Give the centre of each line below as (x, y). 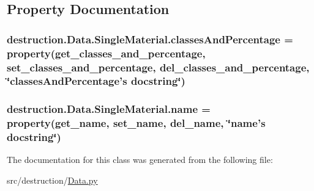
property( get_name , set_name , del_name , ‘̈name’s (136, 123)
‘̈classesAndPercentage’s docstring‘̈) (96, 81)
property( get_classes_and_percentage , (106, 53)
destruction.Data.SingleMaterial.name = (109, 109)
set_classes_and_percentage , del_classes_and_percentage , (158, 67)
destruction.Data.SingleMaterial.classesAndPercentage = (150, 39)
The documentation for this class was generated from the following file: (140, 160)
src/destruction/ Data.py (52, 180)
